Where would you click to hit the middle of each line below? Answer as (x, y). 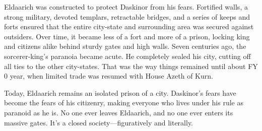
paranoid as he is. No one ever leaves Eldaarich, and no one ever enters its (119, 112)
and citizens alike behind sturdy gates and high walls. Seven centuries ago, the (125, 46)
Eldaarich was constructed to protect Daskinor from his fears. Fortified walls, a (126, 7)
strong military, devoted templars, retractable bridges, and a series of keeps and (127, 16)
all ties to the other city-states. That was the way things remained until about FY (131, 66)
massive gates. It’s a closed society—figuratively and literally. (99, 122)
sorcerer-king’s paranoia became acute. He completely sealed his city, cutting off (127, 56)
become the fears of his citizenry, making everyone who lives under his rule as (124, 103)
